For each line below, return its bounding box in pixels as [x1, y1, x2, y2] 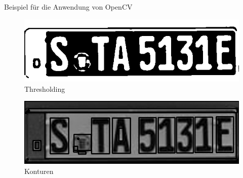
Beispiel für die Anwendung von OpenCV [4, 2, 133, 12]
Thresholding [24, 83, 65, 94]
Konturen [24, 165, 54, 176]
